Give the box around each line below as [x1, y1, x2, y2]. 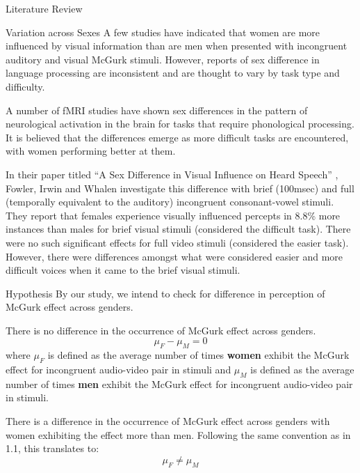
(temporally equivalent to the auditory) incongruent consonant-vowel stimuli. [6, 194, 334, 209]
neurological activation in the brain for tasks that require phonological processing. [6, 116, 354, 131]
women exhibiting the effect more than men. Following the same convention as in [6, 427, 351, 442]
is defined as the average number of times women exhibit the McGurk [47, 348, 350, 362]
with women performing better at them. [6, 144, 176, 158]
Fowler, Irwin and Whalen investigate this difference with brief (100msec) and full [6, 180, 354, 195]
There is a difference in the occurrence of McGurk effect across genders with [6, 414, 330, 428]
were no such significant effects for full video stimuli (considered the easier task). [6, 235, 349, 249]
